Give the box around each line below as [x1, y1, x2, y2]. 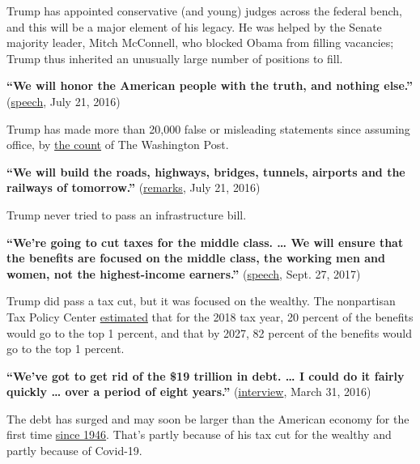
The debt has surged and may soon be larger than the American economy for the [6, 410, 409, 427]
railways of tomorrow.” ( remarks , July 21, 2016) [6, 179, 261, 196]
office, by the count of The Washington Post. [6, 136, 229, 153]
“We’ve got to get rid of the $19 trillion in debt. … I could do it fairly [6, 367, 405, 384]
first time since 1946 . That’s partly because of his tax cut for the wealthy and [6, 426, 392, 443]
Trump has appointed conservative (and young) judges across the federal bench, [6, 2, 403, 19]
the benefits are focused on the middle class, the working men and [6, 249, 385, 266]
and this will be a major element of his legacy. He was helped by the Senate [6, 18, 382, 35]
